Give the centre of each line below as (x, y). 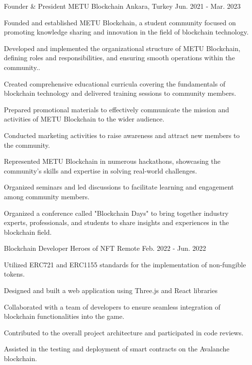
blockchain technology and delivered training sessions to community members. (120, 93)
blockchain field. (28, 232)
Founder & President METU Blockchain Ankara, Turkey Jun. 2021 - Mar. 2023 (122, 6)
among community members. (47, 196)
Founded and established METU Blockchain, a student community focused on (120, 22)
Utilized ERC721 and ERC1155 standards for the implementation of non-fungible (125, 264)
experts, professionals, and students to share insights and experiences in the (117, 222)
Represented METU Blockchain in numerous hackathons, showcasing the (112, 161)
